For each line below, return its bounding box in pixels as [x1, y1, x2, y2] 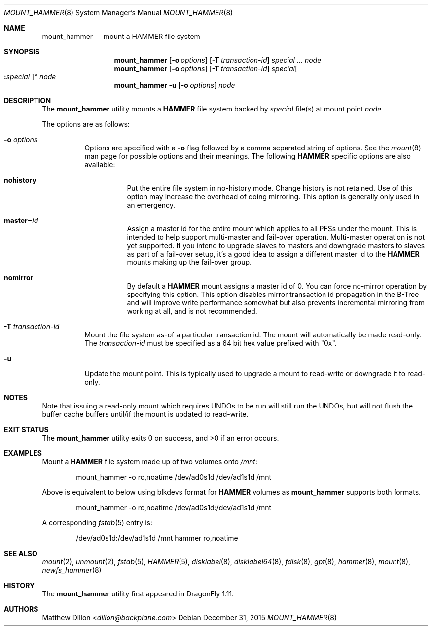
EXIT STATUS [4, 425, 49, 434]
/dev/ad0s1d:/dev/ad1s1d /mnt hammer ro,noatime [76, 534, 238, 542]
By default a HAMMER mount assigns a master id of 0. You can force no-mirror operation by [127, 282, 427, 290]
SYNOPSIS [4, 47, 40, 56]
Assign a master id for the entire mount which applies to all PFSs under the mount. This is [127, 224, 417, 233]
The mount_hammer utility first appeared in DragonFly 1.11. [42, 590, 234, 598]
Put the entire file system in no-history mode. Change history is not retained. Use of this [127, 184, 412, 192]
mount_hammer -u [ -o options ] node [114, 81, 235, 89]
